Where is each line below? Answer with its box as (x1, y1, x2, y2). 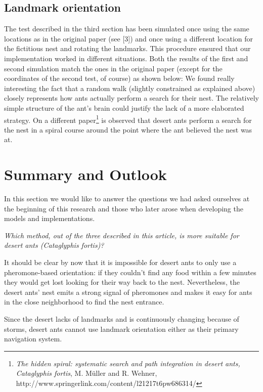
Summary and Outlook (4, 164, 167, 185)
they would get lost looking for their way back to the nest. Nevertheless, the (4, 277, 240, 287)
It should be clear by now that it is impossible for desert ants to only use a (4, 257, 237, 268)
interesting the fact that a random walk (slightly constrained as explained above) (4, 82, 255, 93)
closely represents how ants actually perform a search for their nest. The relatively (4, 93, 259, 103)
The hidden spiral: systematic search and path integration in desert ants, (16, 358, 240, 368)
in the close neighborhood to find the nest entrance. (4, 296, 164, 307)
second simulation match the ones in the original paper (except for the (4, 63, 223, 73)
